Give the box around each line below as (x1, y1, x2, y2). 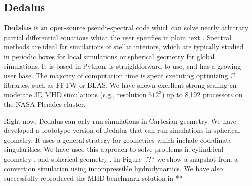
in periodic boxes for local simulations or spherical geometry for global (4, 51, 215, 61)
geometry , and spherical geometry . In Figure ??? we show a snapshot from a (4, 153, 238, 164)
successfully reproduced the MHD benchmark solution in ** (4, 173, 183, 183)
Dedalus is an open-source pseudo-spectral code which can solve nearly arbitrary (4, 22, 249, 33)
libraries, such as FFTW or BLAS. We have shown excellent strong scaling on (4, 80, 237, 90)
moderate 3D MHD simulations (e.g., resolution (4, 89, 147, 100)
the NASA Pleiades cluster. (4, 99, 86, 109)
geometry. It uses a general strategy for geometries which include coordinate (4, 134, 232, 145)
